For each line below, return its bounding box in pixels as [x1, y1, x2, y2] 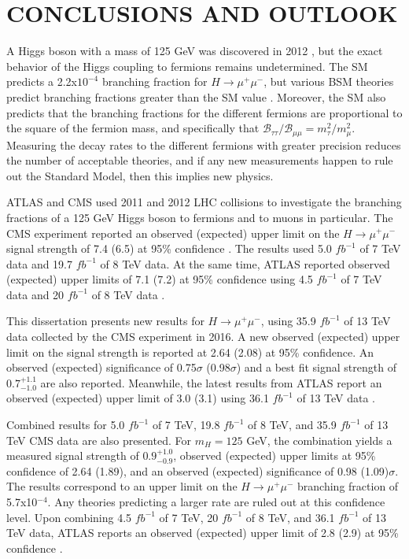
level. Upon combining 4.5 [6, 509, 132, 525]
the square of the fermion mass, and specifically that [6, 120, 260, 136]
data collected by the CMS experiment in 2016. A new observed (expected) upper [6, 328, 400, 345]
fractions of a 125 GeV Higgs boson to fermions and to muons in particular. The [6, 209, 393, 225]
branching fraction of [297, 478, 399, 494]
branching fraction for [101, 73, 208, 90]
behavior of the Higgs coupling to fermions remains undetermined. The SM [6, 57, 368, 74]
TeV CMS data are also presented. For [6, 431, 191, 448]
